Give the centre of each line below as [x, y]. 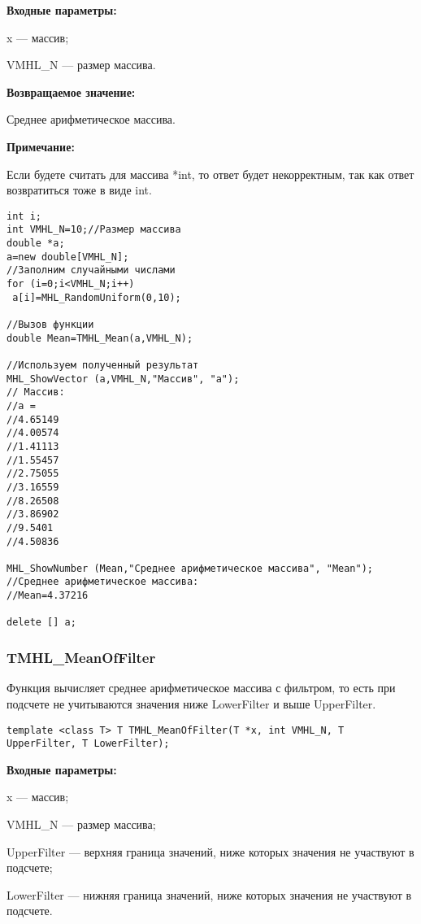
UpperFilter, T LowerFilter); [88, 744]
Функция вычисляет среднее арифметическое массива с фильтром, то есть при [201, 688]
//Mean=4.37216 [48, 596]
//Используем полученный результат [103, 365]
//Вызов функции [50, 325]
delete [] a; [41, 623]
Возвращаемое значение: [71, 92]
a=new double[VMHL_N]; [68, 257]
